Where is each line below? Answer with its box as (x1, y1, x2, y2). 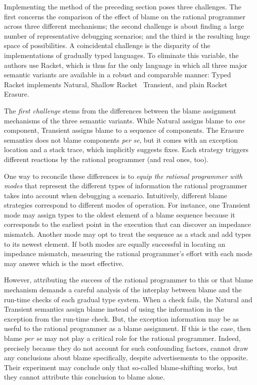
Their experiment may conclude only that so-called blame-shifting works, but (4, 362, 238, 372)
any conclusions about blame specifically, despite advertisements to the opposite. (4, 352, 248, 363)
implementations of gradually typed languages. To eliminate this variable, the (4, 50, 239, 60)
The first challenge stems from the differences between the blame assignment (4, 105, 236, 115)
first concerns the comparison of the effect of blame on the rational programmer (4, 11, 246, 21)
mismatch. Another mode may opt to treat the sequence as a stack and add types (4, 229, 252, 239)
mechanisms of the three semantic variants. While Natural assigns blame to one (4, 115, 245, 125)
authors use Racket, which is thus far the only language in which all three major (4, 59, 248, 70)
